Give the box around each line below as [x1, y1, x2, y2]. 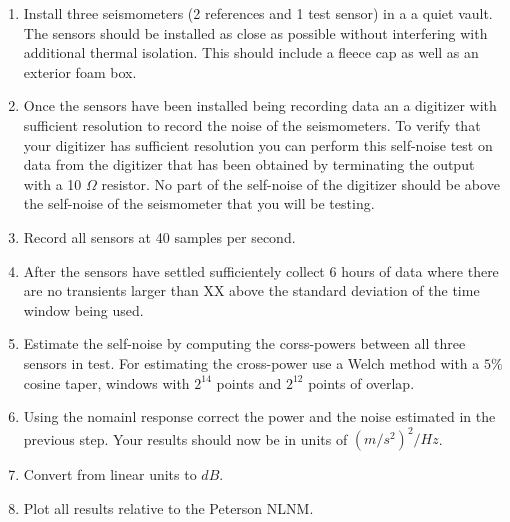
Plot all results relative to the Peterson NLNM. [23, 497, 314, 518]
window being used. [23, 299, 144, 320]
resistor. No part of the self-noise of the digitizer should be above [101, 173, 500, 194]
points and [216, 372, 282, 393]
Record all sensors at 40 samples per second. [23, 226, 296, 247]
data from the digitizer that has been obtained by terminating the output [23, 154, 475, 175]
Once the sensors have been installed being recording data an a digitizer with [23, 95, 497, 116]
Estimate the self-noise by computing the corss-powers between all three [23, 333, 466, 354]
